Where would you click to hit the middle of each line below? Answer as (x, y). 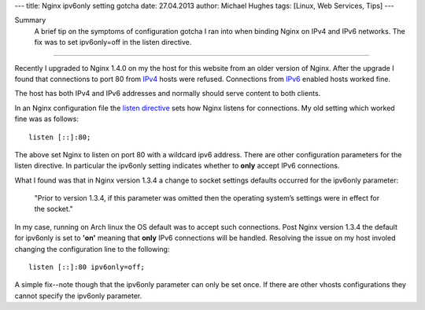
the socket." (54, 209)
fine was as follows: (46, 119)
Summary (30, 20)
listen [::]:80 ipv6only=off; (87, 267)
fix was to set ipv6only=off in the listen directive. (113, 42)
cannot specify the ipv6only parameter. (78, 296)
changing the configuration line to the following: (92, 249)
